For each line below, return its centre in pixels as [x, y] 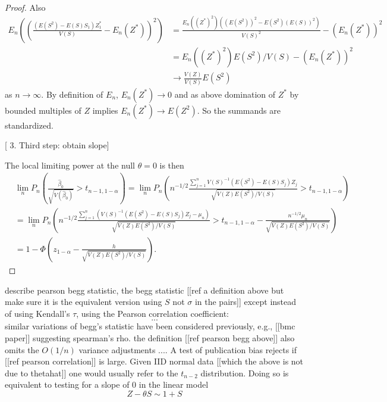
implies [105, 110]
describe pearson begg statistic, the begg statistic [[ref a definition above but [144, 290]
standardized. [29, 125]
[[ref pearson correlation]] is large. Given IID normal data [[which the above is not [154, 361]
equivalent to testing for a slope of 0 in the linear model [107, 384]
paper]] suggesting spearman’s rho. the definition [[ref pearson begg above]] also [150, 337]
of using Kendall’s [37, 313]
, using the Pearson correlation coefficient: [152, 313]
